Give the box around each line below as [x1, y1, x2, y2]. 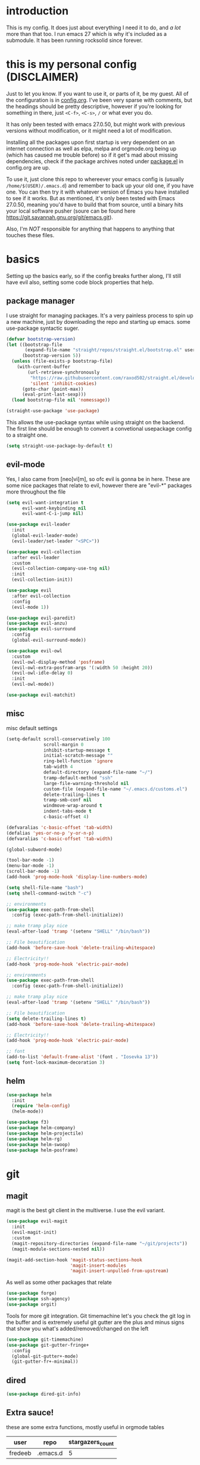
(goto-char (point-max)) [21, 386, 84, 392]
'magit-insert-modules [70, 1262, 127, 1268]
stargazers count [68, 1438, 114, 1447]
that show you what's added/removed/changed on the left [6, 1325, 149, 1332]
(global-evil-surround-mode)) [11, 638, 86, 643]
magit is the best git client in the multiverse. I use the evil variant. [6, 1207, 165, 1214]
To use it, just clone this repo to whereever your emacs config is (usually [6, 175, 185, 183]
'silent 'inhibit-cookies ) [30, 381, 97, 387]
